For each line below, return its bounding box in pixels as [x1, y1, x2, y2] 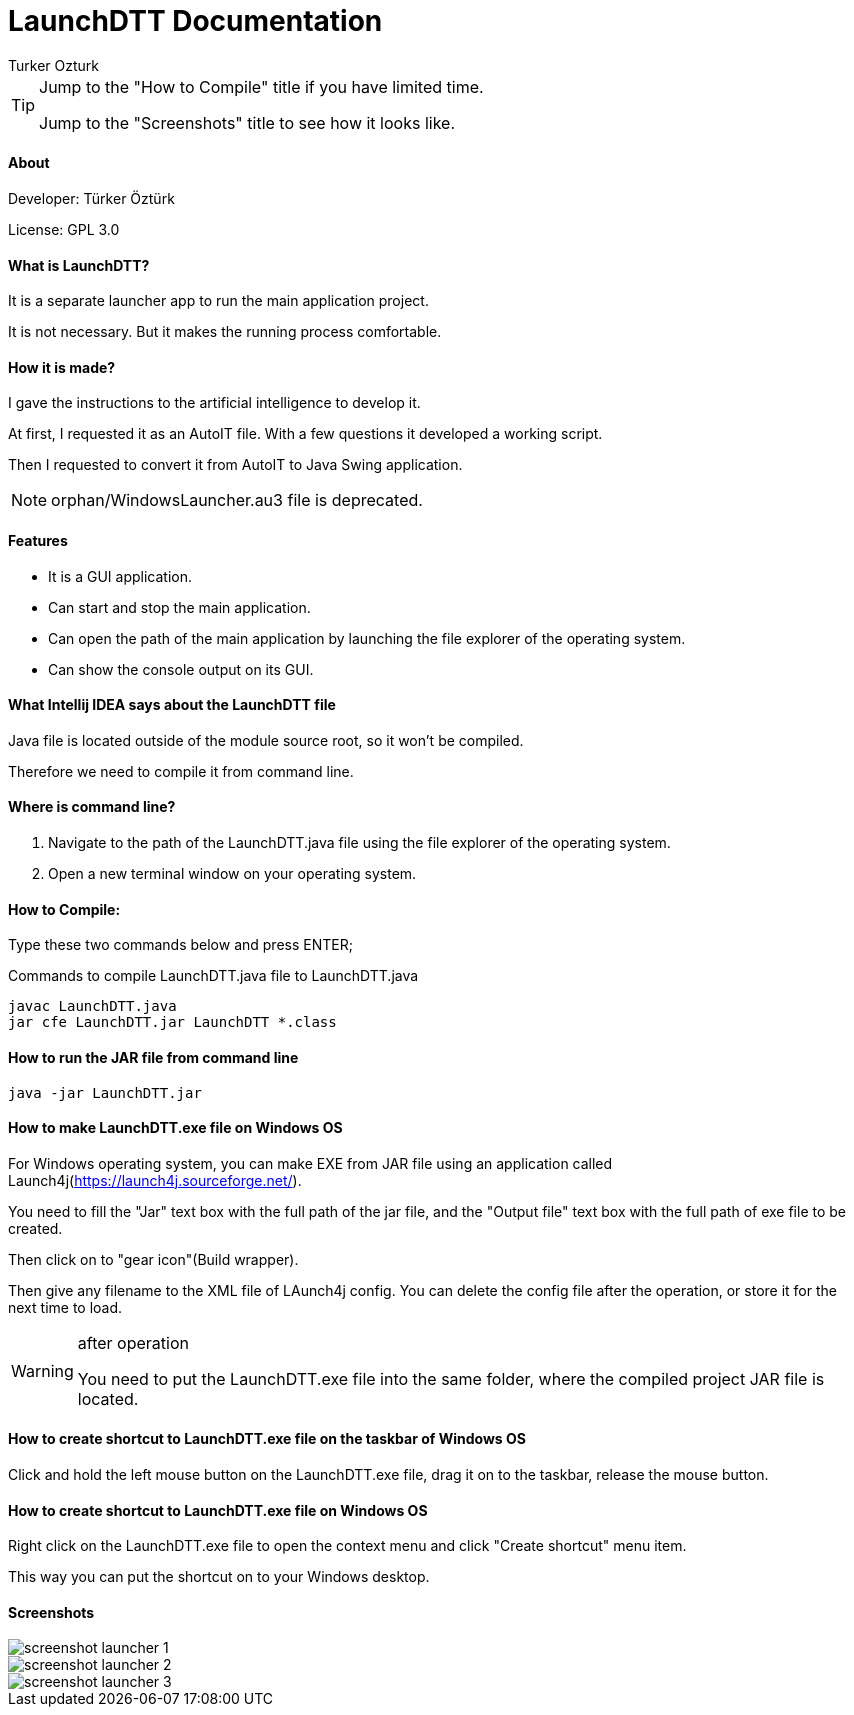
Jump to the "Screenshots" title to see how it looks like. [39, 112, 455, 133]
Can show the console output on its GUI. [48, 660, 314, 678]
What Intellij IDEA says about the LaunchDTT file [8, 696, 336, 714]
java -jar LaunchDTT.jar [8, 1084, 202, 1101]
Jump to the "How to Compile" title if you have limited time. [39, 76, 484, 97]
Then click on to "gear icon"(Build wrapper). [8, 1250, 299, 1268]
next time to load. [8, 1298, 123, 1316]
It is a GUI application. [48, 567, 193, 585]
